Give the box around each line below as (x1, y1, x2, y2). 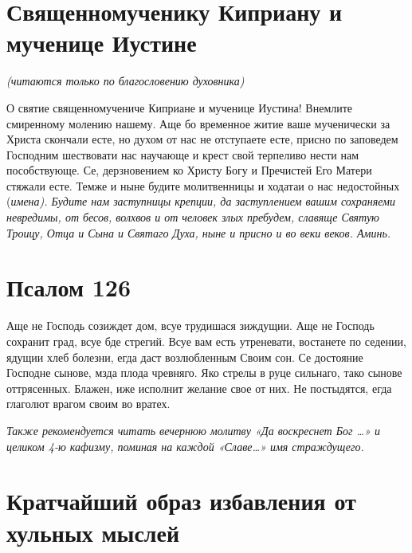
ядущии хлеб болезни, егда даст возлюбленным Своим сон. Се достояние (6, 348, 363, 365)
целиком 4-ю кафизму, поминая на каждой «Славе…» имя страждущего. (6, 437, 364, 454)
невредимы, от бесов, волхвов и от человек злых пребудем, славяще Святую (6, 209, 379, 226)
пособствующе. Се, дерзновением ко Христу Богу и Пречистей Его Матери (6, 162, 372, 178)
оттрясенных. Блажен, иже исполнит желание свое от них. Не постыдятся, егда (6, 379, 392, 396)
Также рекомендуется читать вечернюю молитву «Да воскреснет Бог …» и (6, 422, 380, 438)
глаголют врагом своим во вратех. (6, 395, 171, 412)
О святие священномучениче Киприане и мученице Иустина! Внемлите (6, 99, 353, 116)
